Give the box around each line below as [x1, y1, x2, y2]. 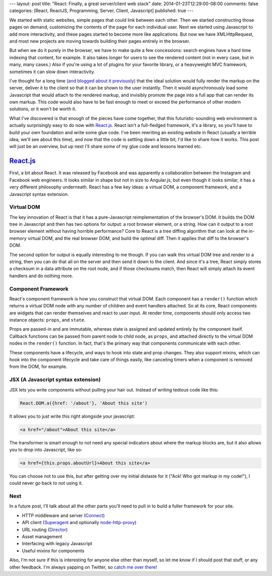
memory [9, 235, 27, 241]
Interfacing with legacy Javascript [22, 541, 93, 547]
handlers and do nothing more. [9, 273, 74, 279]
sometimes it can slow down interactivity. [9, 69, 95, 75]
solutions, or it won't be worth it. [9, 106, 77, 112]
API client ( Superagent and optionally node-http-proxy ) [22, 520, 137, 526]
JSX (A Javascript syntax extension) [9, 376, 101, 383]
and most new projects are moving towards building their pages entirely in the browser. [9, 38, 190, 44]
